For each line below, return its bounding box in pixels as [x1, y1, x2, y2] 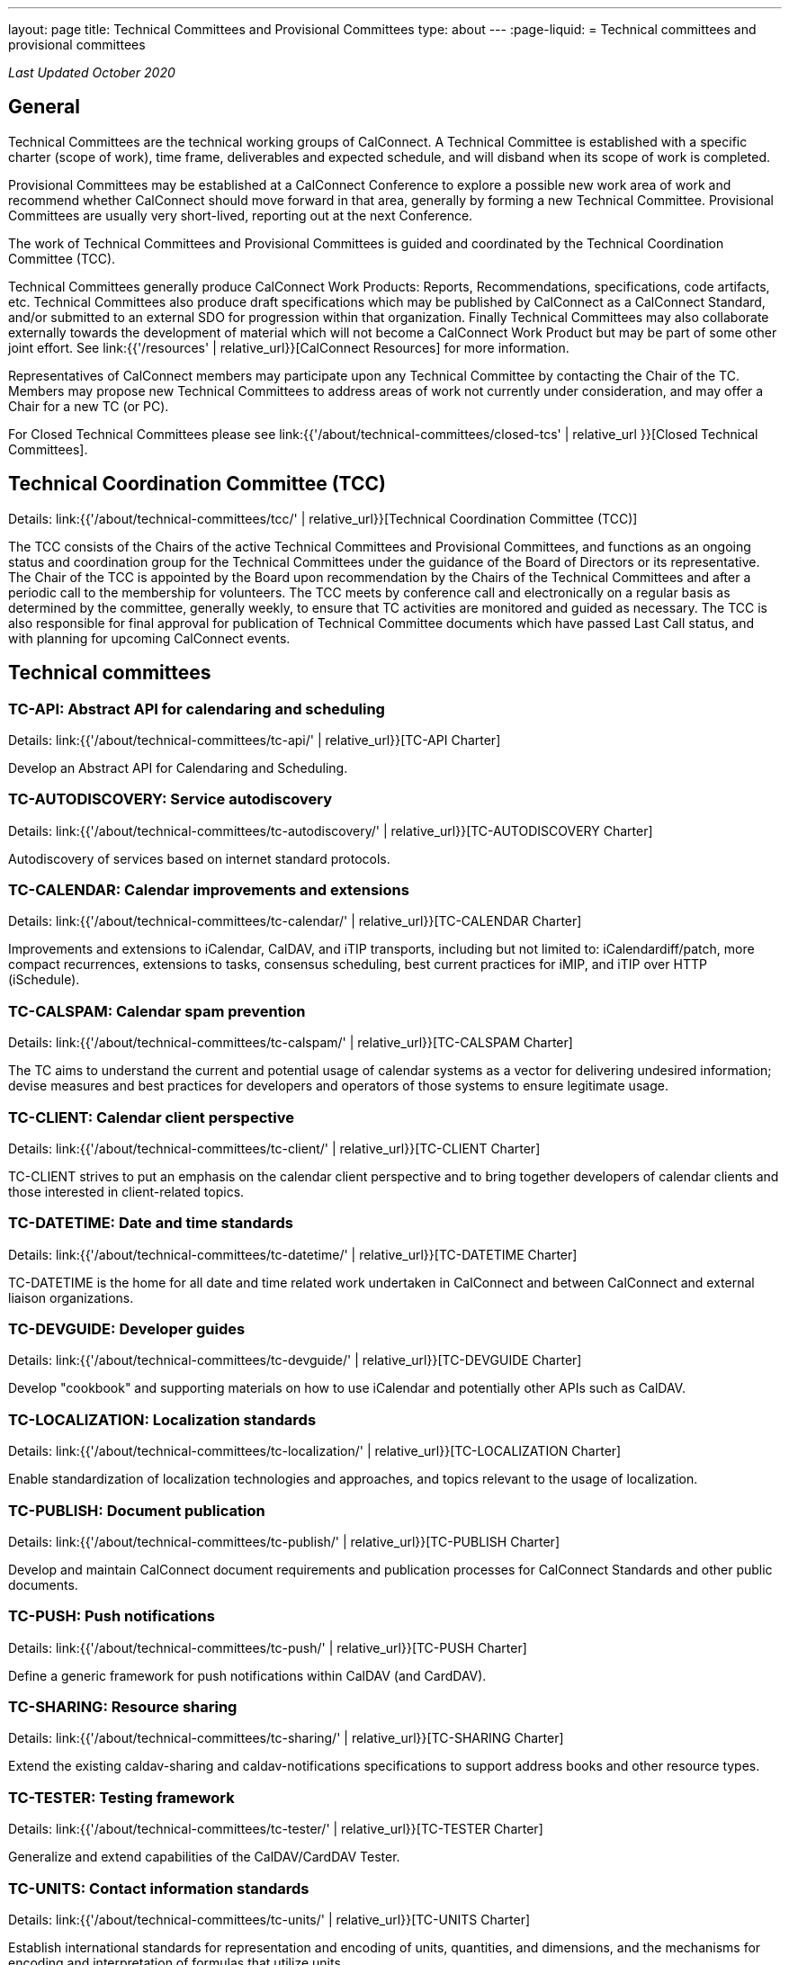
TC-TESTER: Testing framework [8, 1788, 235, 1807]
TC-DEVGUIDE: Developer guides [8, 1320, 246, 1339]
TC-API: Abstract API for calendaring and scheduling [8, 699, 385, 718]
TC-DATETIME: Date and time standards [8, 1214, 293, 1233]
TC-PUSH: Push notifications [8, 1607, 215, 1626]
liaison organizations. [8, 1289, 134, 1306]
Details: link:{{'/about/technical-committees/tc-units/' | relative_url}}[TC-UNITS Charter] [8, 1911, 531, 1927]
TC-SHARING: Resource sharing [8, 1698, 238, 1717]
